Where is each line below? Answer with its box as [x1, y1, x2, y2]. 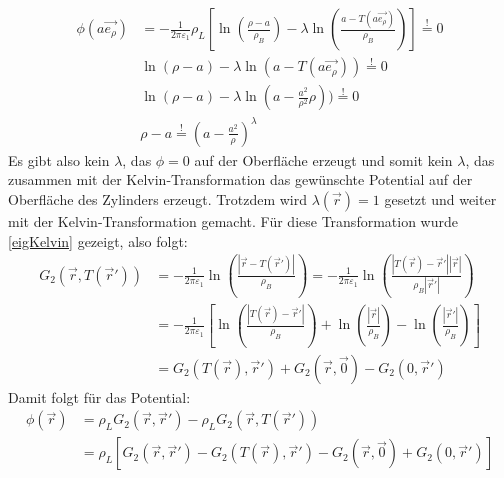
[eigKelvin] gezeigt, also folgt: [8, 230, 188, 251]
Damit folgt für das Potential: [8, 386, 191, 407]
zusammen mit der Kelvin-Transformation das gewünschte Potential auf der [8, 169, 473, 190]
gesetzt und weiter [384, 189, 497, 210]
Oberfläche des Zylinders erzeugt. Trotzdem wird [8, 189, 308, 210]
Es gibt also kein [8, 149, 110, 170]
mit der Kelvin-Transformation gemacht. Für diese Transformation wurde [8, 211, 458, 232]
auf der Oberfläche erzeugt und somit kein [194, 149, 453, 170]
